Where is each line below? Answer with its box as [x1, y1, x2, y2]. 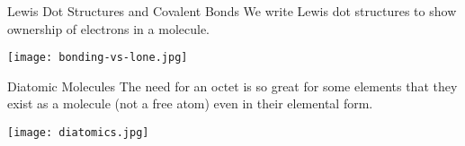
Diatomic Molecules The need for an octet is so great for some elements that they [7, 76, 458, 95]
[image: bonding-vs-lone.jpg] [7, 51, 188, 64]
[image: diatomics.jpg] [7, 126, 149, 140]
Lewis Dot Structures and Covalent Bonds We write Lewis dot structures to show [7, 2, 457, 20]
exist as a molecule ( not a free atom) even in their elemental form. [7, 94, 373, 113]
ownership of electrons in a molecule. [7, 19, 210, 38]
